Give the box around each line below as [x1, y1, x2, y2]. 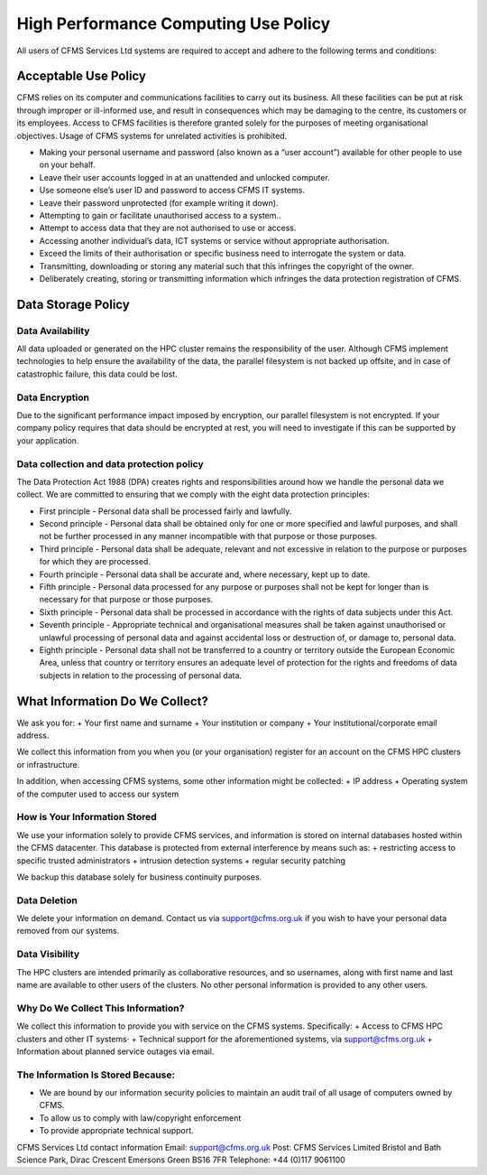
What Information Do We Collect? [16, 694, 209, 709]
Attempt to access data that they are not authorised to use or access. [39, 222, 297, 234]
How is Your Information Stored [16, 811, 157, 824]
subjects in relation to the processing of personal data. [39, 669, 243, 681]
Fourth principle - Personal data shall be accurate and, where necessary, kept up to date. [39, 569, 371, 580]
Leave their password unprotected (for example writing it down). [39, 197, 279, 208]
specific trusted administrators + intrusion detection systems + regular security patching [16, 854, 346, 866]
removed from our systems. [16, 926, 120, 937]
